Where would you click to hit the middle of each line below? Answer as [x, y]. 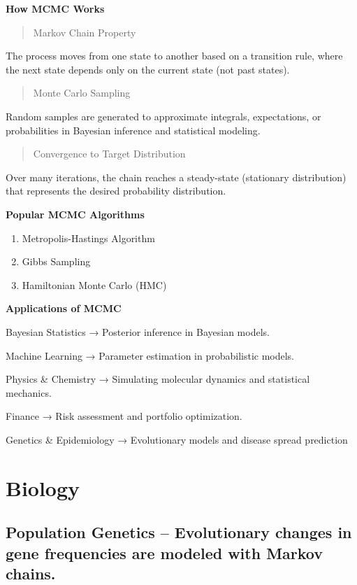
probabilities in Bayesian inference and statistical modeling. [133, 130]
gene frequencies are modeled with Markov [165, 552]
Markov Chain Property [85, 32]
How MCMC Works [55, 8]
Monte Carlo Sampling [82, 93]
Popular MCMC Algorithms [75, 214]
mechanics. [29, 392]
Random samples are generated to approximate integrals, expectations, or [163, 116]
